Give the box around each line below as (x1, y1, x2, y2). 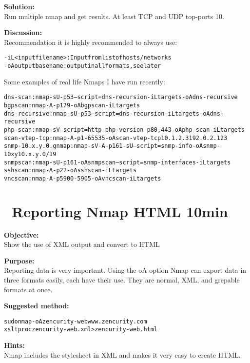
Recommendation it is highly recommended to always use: (4, 37, 177, 47)
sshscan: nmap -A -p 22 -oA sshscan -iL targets (4, 167, 137, 174)
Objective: (4, 229, 39, 240)
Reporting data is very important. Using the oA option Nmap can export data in (4, 265, 247, 275)
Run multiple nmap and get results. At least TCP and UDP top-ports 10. (4, 11, 224, 21)
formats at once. (4, 284, 53, 294)
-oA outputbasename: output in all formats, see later (4, 62, 161, 70)
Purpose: (4, 255, 35, 265)
